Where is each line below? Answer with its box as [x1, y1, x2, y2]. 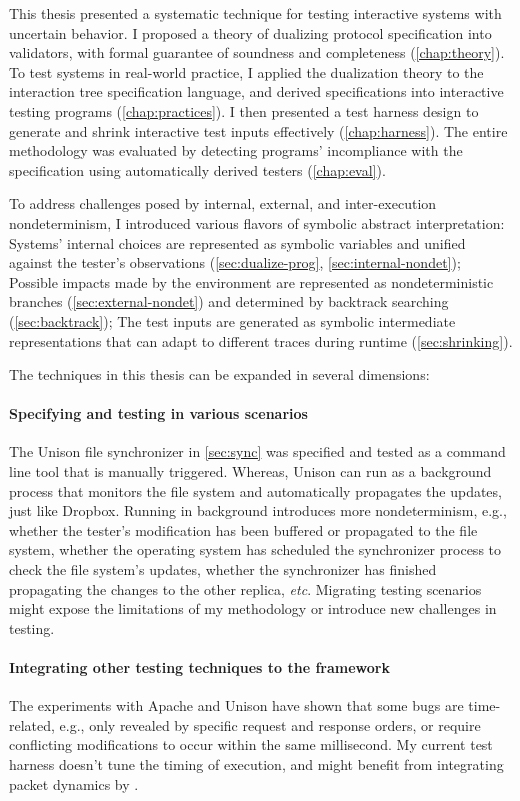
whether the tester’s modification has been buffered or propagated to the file [9, 519, 478, 540]
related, [9, 714, 55, 735]
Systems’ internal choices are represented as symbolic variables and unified [9, 232, 466, 253]
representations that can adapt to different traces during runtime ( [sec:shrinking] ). [9, 330, 513, 351]
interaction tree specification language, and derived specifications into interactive [9, 81, 504, 102]
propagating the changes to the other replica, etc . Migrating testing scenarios [9, 578, 482, 599]
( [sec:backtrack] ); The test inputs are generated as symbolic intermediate [9, 310, 456, 331]
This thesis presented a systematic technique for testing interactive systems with [9, 3, 502, 23]
